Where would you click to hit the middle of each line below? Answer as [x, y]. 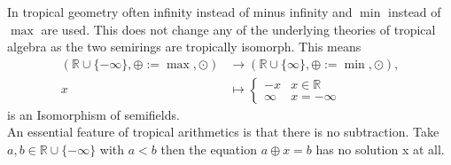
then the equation [209, 149]
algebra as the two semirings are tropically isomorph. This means [184, 47]
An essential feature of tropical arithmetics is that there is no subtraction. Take [223, 132]
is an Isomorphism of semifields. [93, 114]
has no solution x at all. [380, 149]
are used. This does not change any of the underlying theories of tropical [238, 29]
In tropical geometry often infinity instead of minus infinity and [180, 12]
